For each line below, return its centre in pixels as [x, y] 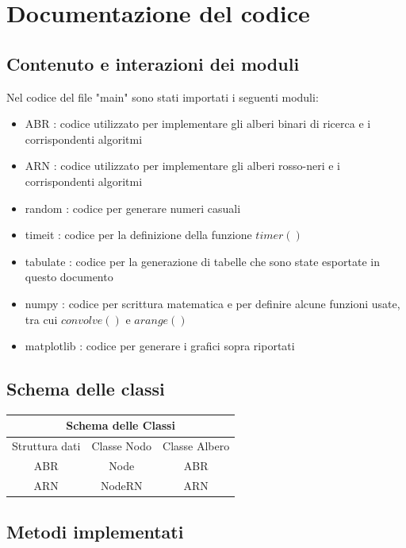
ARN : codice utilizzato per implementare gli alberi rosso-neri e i [182, 166]
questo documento [69, 277]
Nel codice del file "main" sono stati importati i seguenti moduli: [163, 96]
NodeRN [121, 485]
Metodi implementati [95, 532]
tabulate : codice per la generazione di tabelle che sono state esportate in [202, 261]
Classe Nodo [122, 446]
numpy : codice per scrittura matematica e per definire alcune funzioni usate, [213, 303]
